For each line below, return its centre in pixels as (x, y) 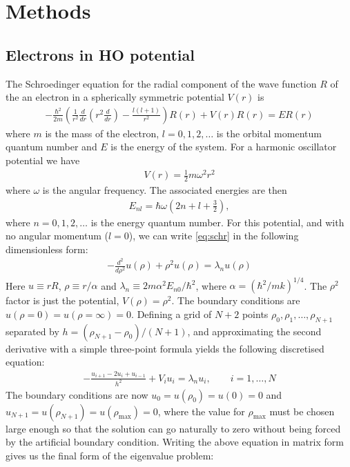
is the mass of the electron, (102, 133)
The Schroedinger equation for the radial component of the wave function (161, 83)
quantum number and (51, 147)
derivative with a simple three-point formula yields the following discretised (165, 348)
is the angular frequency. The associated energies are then (165, 189)
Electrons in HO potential (100, 54)
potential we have (43, 160)
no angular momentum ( (57, 236)
